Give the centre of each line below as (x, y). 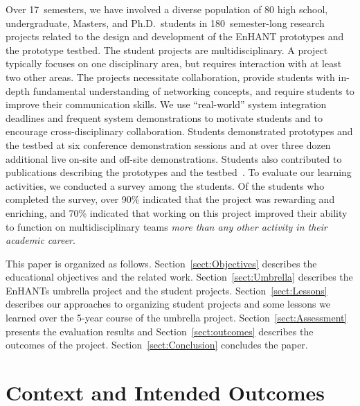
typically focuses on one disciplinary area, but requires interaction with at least (174, 63)
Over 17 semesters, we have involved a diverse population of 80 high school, (167, 9)
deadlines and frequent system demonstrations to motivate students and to (164, 117)
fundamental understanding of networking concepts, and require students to (193, 90)
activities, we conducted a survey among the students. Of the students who (165, 185)
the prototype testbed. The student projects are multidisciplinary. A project (167, 50)
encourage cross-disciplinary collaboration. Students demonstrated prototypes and (179, 131)
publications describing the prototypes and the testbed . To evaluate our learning (179, 172)
